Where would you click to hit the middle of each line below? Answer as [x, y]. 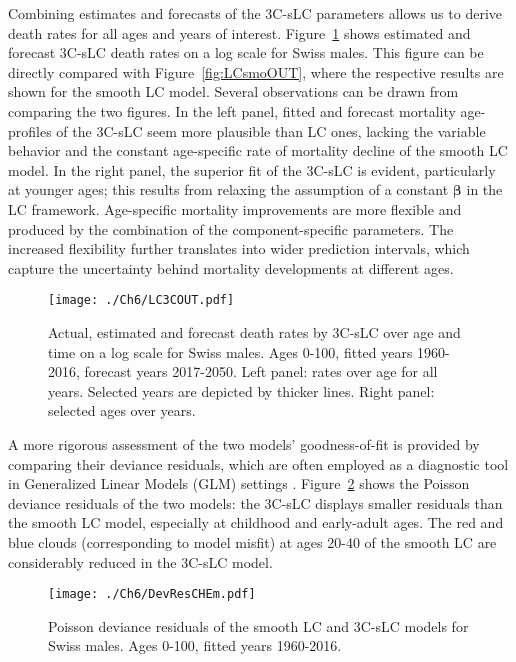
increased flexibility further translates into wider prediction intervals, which [239, 248]
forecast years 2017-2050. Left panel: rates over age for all [261, 371]
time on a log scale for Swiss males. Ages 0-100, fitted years [230, 351]
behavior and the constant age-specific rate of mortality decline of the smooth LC [258, 150]
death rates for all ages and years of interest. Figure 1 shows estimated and [239, 32]
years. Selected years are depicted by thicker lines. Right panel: [241, 390]
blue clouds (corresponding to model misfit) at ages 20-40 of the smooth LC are [252, 541]
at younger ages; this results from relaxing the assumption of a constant [228, 189]
